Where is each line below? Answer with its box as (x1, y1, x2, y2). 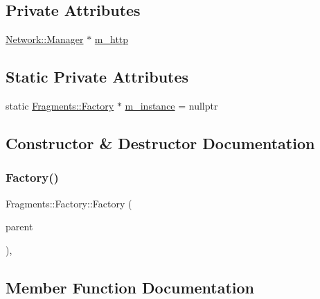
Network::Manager (6, 32, 84, 46)
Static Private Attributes (6, 66, 189, 87)
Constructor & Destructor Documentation (6, 132, 315, 153)
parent (6, 219, 33, 234)
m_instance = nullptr (125, 99, 218, 112)
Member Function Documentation (6, 276, 255, 298)
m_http (94, 32, 129, 46)
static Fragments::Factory (6, 99, 114, 112)
